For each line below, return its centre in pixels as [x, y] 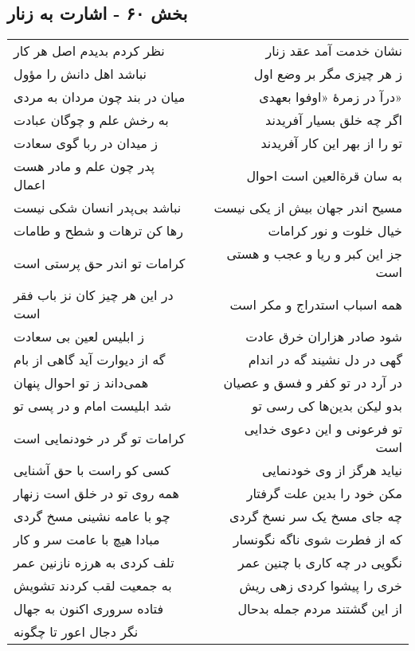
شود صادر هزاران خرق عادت [324, 337]
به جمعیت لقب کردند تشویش [93, 586]
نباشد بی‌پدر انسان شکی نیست [98, 208]
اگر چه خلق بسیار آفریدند [334, 120]
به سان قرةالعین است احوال [324, 175]
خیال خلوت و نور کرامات [335, 231]
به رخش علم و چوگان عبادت [91, 120]
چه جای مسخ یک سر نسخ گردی [315, 517]
